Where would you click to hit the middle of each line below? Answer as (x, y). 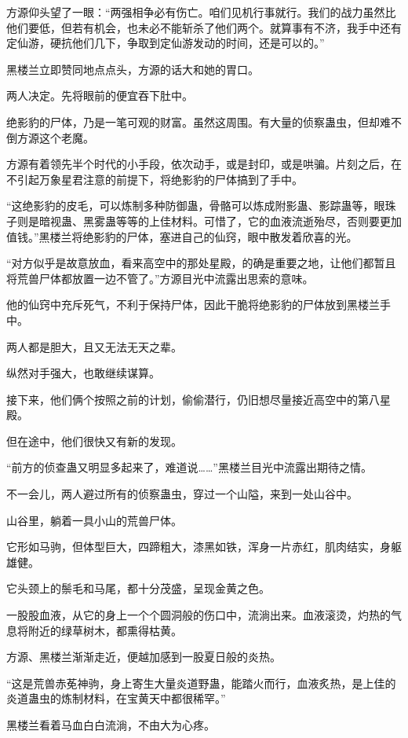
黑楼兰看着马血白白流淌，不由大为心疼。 (111, 725)
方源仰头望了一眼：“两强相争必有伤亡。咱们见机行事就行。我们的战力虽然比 (201, 12)
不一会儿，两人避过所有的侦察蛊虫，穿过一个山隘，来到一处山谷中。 (182, 494)
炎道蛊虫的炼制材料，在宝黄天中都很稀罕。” (116, 698)
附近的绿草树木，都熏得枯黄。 (105, 630)
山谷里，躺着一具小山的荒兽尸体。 (94, 520)
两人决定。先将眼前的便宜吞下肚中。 (100, 95)
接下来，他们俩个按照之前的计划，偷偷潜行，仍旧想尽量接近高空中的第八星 (199, 399)
